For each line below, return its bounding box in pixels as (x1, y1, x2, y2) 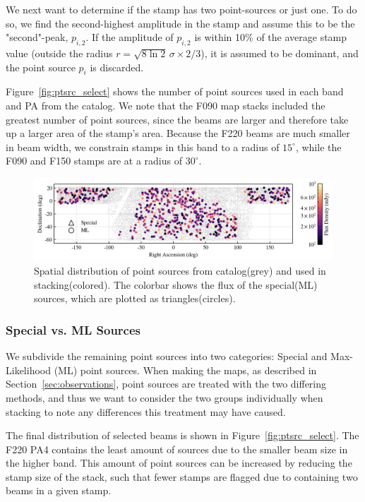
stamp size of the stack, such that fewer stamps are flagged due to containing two (6, 469, 358, 484)
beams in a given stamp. (6, 483, 112, 498)
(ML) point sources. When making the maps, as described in (54, 362, 317, 377)
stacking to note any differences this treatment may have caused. (6, 404, 286, 419)
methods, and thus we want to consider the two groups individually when (6, 390, 323, 405)
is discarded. (90, 59, 144, 74)
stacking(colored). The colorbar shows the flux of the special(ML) (34, 277, 318, 292)
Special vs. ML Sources (6, 321, 141, 338)
